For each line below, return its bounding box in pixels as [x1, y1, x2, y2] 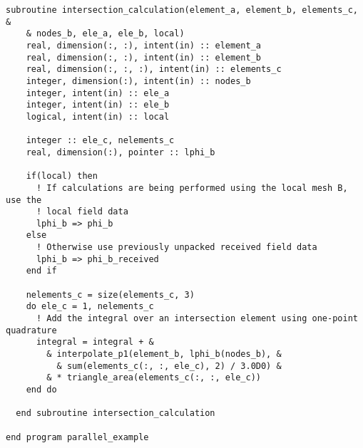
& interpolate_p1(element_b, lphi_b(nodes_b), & [46, 349, 282, 360]
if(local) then [26, 171, 98, 182]
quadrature [6, 325, 57, 335]
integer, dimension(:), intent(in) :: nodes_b [26, 75, 251, 86]
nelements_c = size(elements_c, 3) [26, 289, 195, 300]
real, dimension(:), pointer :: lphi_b [26, 147, 215, 157]
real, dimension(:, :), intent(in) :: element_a [26, 40, 261, 51]
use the [6, 194, 42, 205]
